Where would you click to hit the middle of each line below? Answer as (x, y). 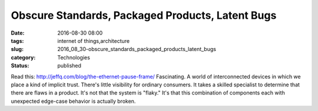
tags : (17, 41)
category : (23, 57)
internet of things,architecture (93, 41)
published (69, 66)
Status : (20, 66)
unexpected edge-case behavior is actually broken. (73, 101)
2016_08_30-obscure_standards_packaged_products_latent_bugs (137, 49)
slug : (17, 49)
